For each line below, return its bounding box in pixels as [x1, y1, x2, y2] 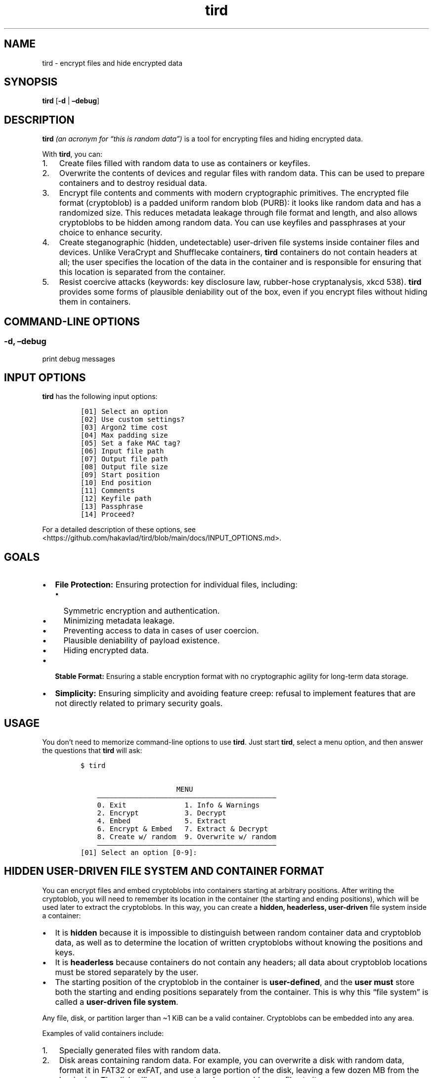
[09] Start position [80, 471, 160, 479]
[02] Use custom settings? [80, 415, 185, 424]
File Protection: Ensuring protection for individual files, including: [55, 580, 298, 590]
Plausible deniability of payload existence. [63, 635, 220, 646]
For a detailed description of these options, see [42, 525, 196, 534]
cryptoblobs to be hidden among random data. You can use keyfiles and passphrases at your [59, 218, 406, 228]
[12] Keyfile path [80, 494, 152, 503]
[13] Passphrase [80, 502, 143, 511]
